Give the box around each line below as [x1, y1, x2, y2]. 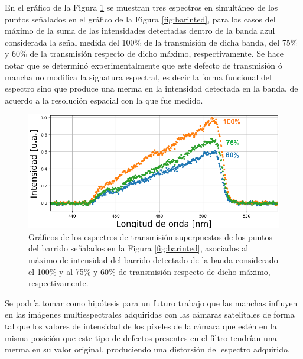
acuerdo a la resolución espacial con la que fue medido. [5, 93, 203, 106]
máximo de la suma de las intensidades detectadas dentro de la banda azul [5, 24, 275, 37]
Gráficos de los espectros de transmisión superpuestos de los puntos [28, 230, 272, 242]
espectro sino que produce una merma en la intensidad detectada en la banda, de [5, 82, 298, 95]
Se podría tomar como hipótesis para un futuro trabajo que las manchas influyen [5, 296, 298, 309]
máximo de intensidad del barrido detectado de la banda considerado [28, 254, 278, 266]
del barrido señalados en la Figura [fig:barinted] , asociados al [28, 242, 249, 254]
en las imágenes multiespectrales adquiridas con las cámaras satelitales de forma [5, 308, 295, 321]
